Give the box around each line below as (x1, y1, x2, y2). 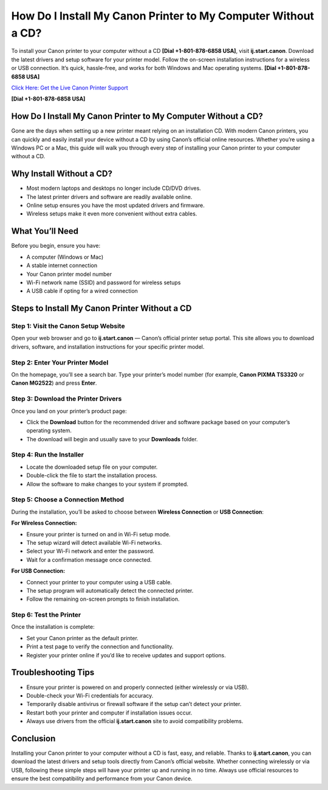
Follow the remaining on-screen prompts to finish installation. (26, 595, 180, 603)
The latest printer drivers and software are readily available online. (26, 193, 193, 200)
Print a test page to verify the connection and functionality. (26, 643, 174, 651)
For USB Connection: (11, 567, 66, 575)
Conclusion (11, 733, 56, 744)
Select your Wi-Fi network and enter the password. (26, 548, 155, 555)
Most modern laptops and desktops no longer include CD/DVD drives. (26, 184, 202, 192)
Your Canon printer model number (26, 270, 112, 278)
